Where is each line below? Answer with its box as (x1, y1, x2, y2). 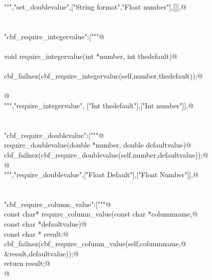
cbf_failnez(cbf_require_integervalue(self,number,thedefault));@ (4, 71, 203, 81)
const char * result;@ (4, 228, 69, 239)
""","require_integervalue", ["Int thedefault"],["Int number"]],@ (4, 100, 194, 110)
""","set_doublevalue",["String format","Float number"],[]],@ (4, 2, 186, 12)
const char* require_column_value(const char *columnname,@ (4, 208, 198, 219)
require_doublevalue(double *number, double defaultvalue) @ (4, 139, 191, 150)
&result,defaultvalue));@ (4, 248, 79, 258)
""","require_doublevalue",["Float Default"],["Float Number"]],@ (4, 169, 199, 180)
